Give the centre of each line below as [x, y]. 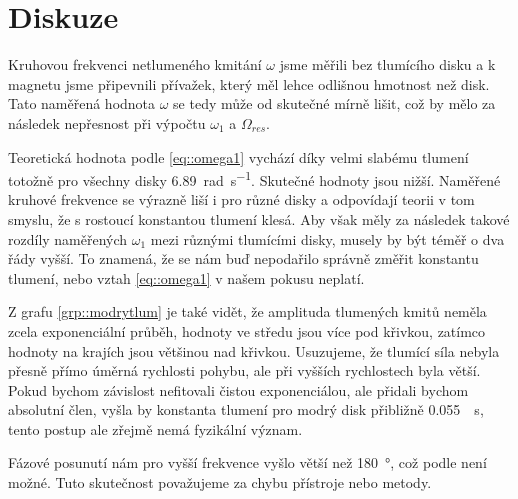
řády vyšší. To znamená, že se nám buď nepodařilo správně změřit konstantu [243, 258]
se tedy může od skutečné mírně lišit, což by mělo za [334, 103]
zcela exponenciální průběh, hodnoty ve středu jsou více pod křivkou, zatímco [247, 330]
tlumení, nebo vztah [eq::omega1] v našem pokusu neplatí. [186, 277]
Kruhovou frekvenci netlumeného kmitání [135, 64]
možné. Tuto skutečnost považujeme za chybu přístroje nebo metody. [220, 482]
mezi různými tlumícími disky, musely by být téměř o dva [327, 238]
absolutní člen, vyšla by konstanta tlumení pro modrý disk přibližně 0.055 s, [246, 409]
